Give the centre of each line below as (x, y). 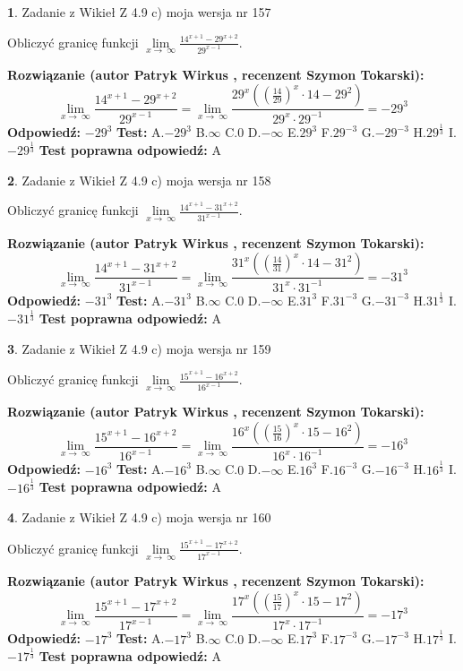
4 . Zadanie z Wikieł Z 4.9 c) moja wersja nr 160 (139, 517)
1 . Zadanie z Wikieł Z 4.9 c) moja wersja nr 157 (139, 12)
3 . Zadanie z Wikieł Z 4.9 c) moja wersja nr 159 (139, 348)
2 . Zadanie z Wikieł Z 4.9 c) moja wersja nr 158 (139, 180)
